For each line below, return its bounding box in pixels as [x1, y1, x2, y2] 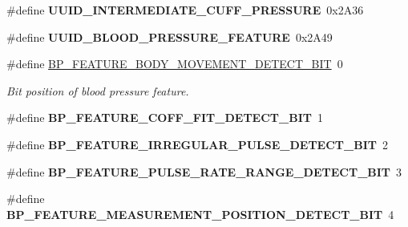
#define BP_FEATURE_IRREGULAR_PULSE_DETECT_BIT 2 [6, 136, 388, 152]
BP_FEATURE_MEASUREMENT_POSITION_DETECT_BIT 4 [6, 205, 394, 222]
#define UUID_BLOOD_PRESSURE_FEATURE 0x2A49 [6, 28, 333, 45]
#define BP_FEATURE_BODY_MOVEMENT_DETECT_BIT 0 [6, 55, 343, 72]
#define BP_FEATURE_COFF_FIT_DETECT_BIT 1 [6, 109, 323, 126]
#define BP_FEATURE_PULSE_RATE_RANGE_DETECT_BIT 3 [6, 163, 402, 180]
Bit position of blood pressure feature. [6, 82, 189, 99]
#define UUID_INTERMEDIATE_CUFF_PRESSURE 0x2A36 [6, 2, 364, 18]
